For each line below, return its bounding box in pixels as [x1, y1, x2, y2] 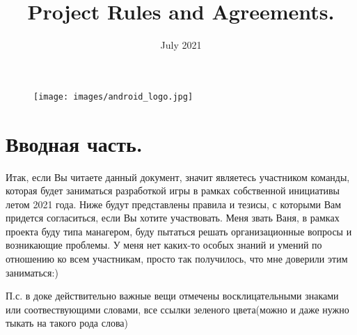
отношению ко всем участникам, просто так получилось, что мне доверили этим [6, 251, 348, 266]
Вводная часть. [6, 129, 143, 157]
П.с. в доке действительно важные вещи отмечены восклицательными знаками [6, 288, 339, 303]
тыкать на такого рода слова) [6, 315, 129, 330]
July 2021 [160, 38, 202, 52]
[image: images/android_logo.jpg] [33, 91, 193, 102]
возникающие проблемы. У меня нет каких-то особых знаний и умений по [6, 237, 322, 252]
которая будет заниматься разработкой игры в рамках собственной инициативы [6, 183, 340, 198]
